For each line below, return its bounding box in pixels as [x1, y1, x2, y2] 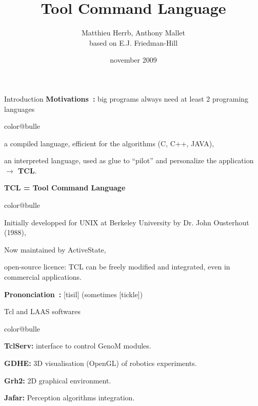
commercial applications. [4, 272, 82, 282]
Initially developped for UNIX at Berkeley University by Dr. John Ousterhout [4, 217, 249, 227]
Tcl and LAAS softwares [4, 306, 81, 317]
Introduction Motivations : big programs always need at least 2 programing [4, 93, 249, 104]
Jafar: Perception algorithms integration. [4, 392, 135, 403]
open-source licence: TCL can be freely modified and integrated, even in [4, 261, 230, 272]
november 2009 [110, 54, 157, 65]
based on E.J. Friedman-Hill [89, 37, 178, 48]
